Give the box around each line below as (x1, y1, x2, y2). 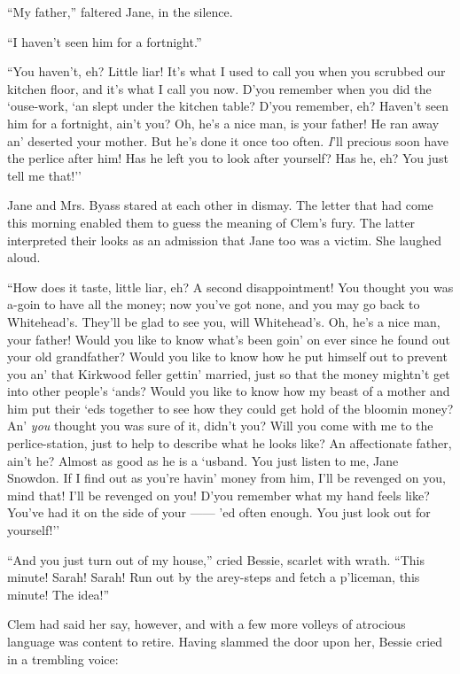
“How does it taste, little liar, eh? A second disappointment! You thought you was (7, 277, 454, 296)
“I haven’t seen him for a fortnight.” (7, 32, 202, 50)
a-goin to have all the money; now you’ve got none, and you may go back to (7, 295, 420, 314)
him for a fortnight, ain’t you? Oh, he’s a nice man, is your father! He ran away (7, 113, 440, 132)
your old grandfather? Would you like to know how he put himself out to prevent (7, 347, 448, 366)
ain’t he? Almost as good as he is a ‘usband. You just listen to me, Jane (7, 451, 399, 469)
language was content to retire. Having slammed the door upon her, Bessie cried (7, 632, 443, 650)
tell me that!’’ (7, 166, 82, 184)
